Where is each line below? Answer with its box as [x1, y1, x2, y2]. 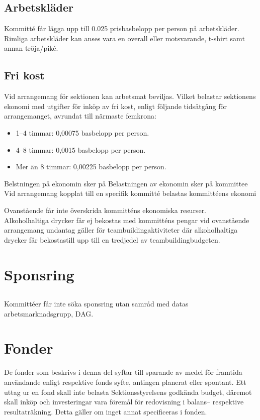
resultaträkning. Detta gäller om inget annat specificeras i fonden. [4, 406, 207, 416]
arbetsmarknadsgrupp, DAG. [4, 308, 94, 319]
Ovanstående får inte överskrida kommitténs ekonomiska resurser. [4, 204, 207, 215]
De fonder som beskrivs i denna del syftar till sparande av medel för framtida [4, 367, 242, 377]
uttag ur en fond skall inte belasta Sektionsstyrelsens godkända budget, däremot [4, 386, 252, 397]
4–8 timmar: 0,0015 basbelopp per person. [16, 144, 146, 155]
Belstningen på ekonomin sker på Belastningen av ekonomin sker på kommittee [4, 178, 248, 188]
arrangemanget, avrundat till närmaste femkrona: [4, 111, 156, 121]
